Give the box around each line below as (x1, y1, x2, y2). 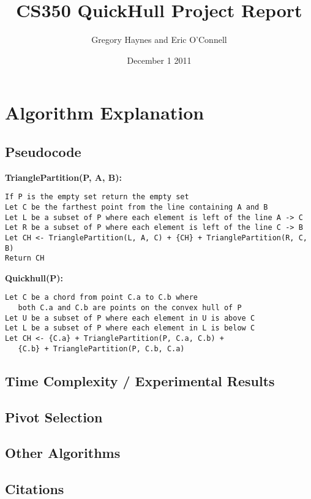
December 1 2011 (127, 53, 192, 66)
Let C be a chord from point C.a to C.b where (5, 293, 198, 302)
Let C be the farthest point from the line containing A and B (5, 202, 268, 211)
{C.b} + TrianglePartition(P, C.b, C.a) (18, 344, 185, 353)
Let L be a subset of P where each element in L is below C (5, 324, 255, 333)
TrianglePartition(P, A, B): (5, 170, 122, 183)
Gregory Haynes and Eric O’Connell (91, 33, 227, 46)
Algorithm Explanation (5, 100, 204, 125)
